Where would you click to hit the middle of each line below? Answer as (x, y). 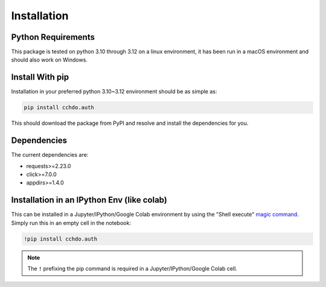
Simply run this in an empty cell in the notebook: (71, 222)
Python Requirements (53, 37)
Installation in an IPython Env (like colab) (89, 200)
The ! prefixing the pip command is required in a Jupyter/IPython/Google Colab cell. (133, 269)
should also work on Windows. (49, 60)
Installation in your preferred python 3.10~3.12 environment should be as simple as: (114, 92)
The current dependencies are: (50, 155)
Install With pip (40, 77)
